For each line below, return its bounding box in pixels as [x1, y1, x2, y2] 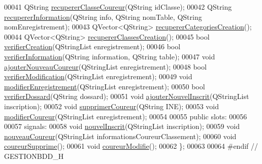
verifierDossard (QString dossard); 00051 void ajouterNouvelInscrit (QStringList [4, 91, 249, 102]
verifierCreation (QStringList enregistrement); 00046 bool [4, 41, 181, 52]
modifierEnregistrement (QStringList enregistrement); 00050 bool [4, 81, 205, 91]
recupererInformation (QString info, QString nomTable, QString [4, 11, 202, 22]
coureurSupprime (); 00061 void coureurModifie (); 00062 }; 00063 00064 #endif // [4, 141, 258, 151]
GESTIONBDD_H [4, 150, 64, 161]
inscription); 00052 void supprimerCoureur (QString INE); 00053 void [4, 101, 219, 111]
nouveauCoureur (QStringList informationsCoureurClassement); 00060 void [4, 130, 237, 141]
